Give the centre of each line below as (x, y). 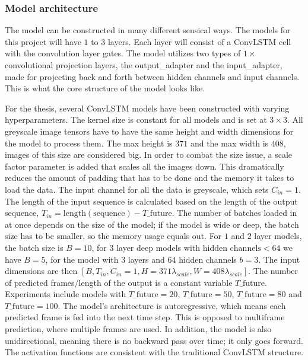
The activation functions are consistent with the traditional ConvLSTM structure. (154, 352)
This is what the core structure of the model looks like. (105, 88)
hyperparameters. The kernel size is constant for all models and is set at (136, 120)
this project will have (43, 41)
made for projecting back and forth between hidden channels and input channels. (152, 76)
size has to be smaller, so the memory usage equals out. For (113, 236)
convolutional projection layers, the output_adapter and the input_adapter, (144, 65)
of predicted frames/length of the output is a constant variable (119, 282)
